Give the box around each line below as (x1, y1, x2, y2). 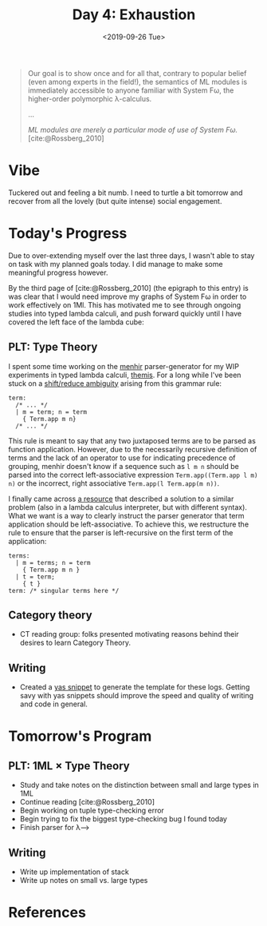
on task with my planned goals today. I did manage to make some (8, 259, 223, 268)
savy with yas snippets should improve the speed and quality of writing (19, 691, 253, 701)
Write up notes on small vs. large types (19, 876, 148, 885)
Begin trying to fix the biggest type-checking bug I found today (19, 814, 227, 824)
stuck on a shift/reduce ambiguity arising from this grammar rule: (8, 378, 222, 388)
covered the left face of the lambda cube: (8, 317, 145, 327)
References (8, 904, 86, 922)
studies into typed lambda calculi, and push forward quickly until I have (8, 308, 241, 318)
